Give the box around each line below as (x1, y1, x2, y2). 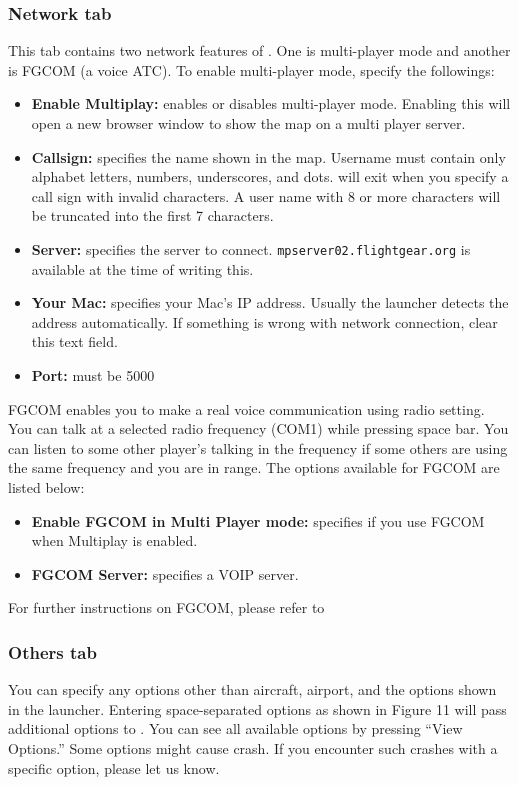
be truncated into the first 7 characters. (31, 205, 274, 226)
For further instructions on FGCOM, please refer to (8, 597, 325, 618)
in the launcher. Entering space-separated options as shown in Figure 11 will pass (8, 698, 507, 719)
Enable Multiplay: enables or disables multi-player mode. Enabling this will (31, 93, 511, 114)
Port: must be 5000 (31, 365, 155, 385)
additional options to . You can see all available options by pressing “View (8, 718, 463, 739)
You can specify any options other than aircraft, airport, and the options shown (8, 679, 497, 700)
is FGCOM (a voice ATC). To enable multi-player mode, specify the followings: (8, 59, 495, 80)
